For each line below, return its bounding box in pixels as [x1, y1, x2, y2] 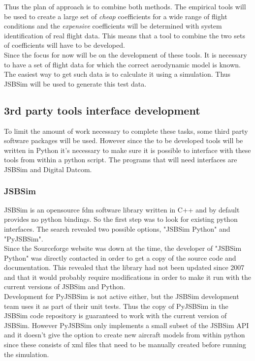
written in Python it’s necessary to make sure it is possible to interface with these [4, 145, 251, 155]
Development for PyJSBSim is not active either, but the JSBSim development [4, 291, 239, 301]
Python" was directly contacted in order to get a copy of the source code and [4, 252, 236, 263]
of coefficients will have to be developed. [4, 40, 125, 50]
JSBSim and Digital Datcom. [4, 164, 92, 174]
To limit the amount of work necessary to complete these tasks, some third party [4, 125, 248, 136]
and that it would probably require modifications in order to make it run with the [4, 271, 252, 282]
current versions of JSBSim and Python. [4, 281, 126, 292]
